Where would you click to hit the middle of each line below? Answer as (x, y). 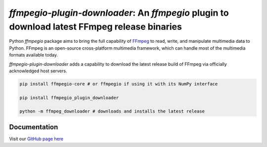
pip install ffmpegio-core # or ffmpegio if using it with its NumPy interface (119, 84)
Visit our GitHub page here (36, 139)
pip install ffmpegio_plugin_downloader (69, 98)
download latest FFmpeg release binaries (96, 27)
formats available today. (33, 55)
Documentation (34, 127)
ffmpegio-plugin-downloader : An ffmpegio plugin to (119, 13)
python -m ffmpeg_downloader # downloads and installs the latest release (112, 111)
